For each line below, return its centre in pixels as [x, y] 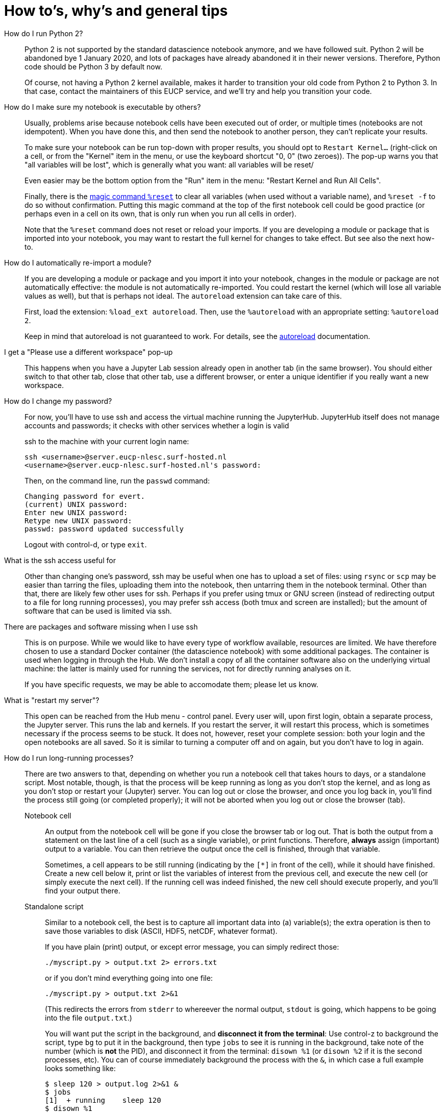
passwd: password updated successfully [104, 529]
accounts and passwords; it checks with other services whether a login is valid [157, 425]
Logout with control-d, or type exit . [86, 544]
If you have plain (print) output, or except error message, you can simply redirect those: [192, 947]
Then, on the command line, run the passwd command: [117, 480]
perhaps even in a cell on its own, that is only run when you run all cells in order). [160, 213]
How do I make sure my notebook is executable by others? [103, 107]
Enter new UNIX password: [76, 512]
